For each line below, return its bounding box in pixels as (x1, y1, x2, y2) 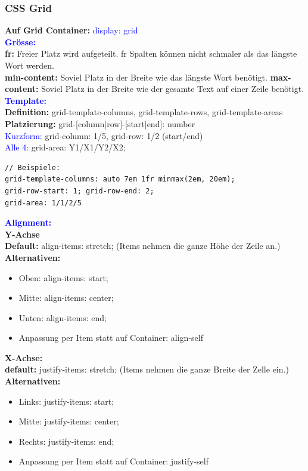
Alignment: (5, 216, 52, 229)
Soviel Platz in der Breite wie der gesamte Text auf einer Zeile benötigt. (41, 82, 304, 95)
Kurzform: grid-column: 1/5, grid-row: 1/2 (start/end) (5, 129, 203, 141)
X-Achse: (5, 351, 43, 364)
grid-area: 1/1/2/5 (5, 198, 82, 207)
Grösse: (5, 35, 36, 48)
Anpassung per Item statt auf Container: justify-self (18, 455, 209, 467)
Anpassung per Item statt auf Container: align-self (18, 331, 203, 344)
